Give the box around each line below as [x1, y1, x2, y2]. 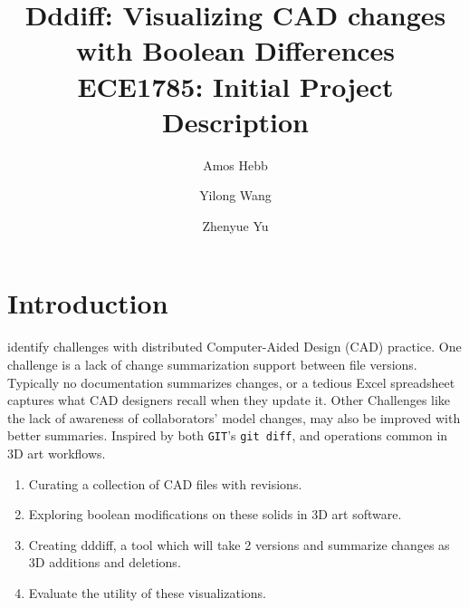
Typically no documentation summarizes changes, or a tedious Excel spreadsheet [7, 372, 455, 391]
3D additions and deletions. [28, 553, 181, 572]
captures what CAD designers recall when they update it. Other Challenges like [7, 391, 451, 410]
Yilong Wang [199, 186, 272, 205]
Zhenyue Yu [202, 216, 269, 235]
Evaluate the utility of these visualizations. [28, 584, 266, 602]
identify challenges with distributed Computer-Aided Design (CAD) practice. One [7, 337, 462, 356]
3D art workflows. [7, 444, 106, 463]
